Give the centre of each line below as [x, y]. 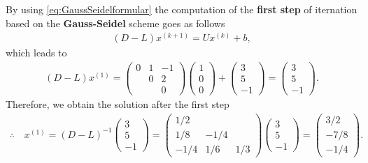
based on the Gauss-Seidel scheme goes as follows [115, 23]
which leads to [36, 53]
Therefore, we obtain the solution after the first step [118, 104]
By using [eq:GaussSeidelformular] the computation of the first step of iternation [182, 9]
